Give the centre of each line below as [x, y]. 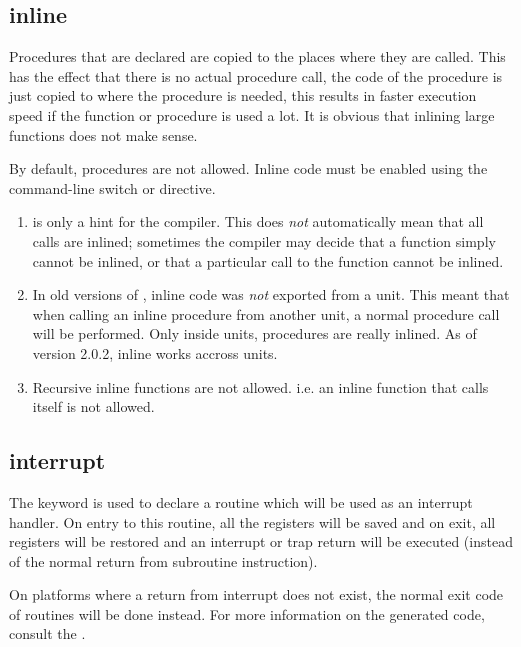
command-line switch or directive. [112, 187]
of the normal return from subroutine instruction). [163, 560]
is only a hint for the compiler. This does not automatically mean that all [258, 221]
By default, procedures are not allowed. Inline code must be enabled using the [248, 168]
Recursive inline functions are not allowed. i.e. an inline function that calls [260, 386]
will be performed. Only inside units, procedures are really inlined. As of [254, 333]
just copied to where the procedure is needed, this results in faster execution [243, 95]
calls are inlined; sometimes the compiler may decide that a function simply [264, 240]
